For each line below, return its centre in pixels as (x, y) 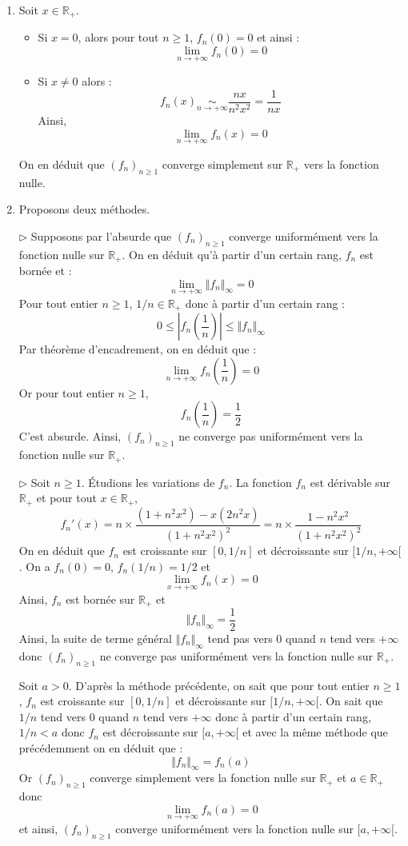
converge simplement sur (222, 164)
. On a (34, 566)
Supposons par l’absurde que (101, 235)
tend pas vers (240, 638)
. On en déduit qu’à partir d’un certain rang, (232, 254)
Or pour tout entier (66, 392)
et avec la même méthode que (315, 732)
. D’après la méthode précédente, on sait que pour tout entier (219, 685)
